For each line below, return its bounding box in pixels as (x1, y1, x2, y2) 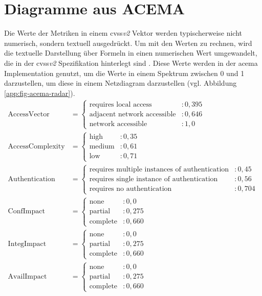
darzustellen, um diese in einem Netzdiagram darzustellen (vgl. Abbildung (4, 78, 237, 88)
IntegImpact (8, 240, 47, 248)
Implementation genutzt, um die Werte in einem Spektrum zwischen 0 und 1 (4, 67, 245, 78)
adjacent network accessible (89, 110, 176, 118)
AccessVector (8, 110, 50, 118)
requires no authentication (89, 185, 172, 192)
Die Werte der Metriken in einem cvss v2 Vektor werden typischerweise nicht (4, 28, 243, 38)
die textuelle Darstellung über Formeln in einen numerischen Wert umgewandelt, (4, 47, 257, 58)
